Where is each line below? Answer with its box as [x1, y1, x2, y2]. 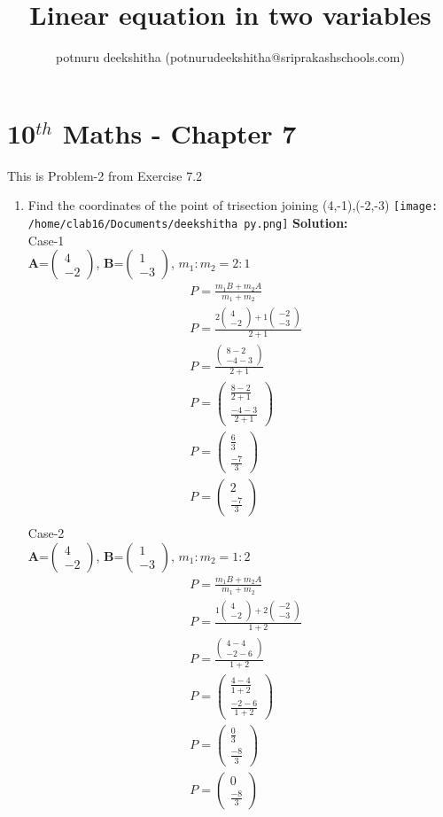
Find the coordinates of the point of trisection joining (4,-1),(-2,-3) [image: [27, 196, 439, 214]
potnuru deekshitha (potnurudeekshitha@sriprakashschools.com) [56, 48, 405, 66]
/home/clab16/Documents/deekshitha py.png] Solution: [27, 213, 348, 231]
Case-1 [27, 230, 65, 249]
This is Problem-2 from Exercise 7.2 [7, 166, 203, 184]
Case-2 [27, 524, 65, 542]
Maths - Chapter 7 [62, 114, 297, 151]
